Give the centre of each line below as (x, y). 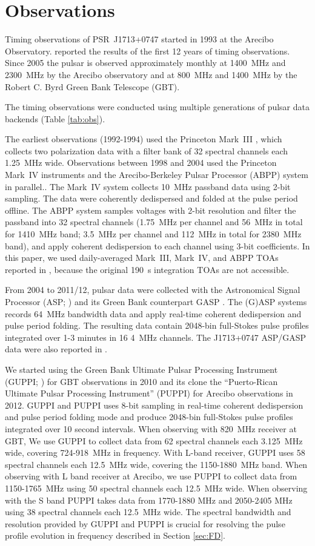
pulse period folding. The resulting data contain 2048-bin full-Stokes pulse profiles (157, 325)
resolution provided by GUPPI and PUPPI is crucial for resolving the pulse (145, 523)
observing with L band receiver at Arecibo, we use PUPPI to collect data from (151, 476)
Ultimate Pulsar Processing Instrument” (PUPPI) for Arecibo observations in (149, 393)
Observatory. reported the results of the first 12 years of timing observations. (148, 51)
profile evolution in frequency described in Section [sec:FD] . (115, 535)
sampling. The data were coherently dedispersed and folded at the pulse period (151, 198)
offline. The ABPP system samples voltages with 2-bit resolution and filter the (151, 210)
